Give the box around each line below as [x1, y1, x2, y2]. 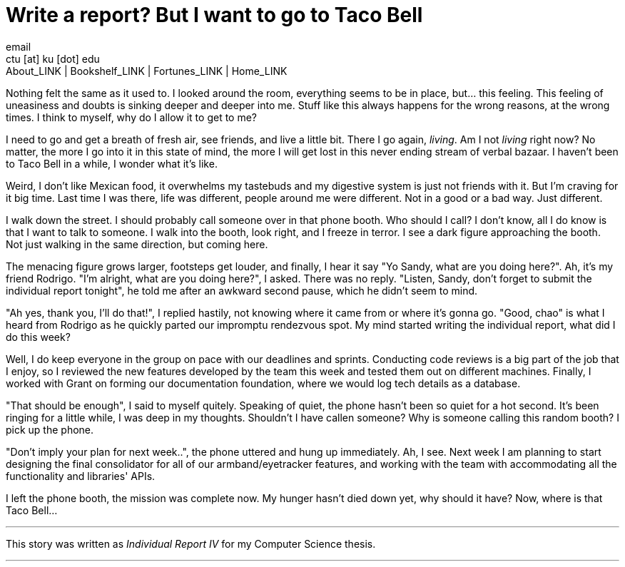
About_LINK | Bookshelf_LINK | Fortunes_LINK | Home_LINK [6, 64, 288, 77]
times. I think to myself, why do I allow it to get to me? [6, 111, 258, 123]
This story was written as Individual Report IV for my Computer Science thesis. [6, 537, 376, 550]
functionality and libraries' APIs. [6, 469, 156, 482]
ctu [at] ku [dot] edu [6, 52, 100, 65]
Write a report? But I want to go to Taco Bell [6, 3, 423, 27]
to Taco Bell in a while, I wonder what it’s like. [6, 157, 218, 170]
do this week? [6, 330, 71, 343]
